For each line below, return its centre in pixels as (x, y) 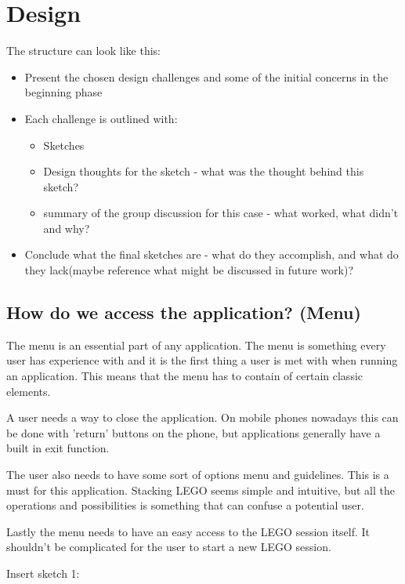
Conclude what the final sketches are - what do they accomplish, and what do (212, 254)
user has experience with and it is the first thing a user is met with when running (202, 360)
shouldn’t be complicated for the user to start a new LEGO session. (169, 547)
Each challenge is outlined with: (101, 118)
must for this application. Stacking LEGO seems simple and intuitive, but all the (201, 490)
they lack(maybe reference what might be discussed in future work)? (189, 270)
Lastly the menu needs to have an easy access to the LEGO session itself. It (188, 531)
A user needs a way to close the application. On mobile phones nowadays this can (202, 417)
